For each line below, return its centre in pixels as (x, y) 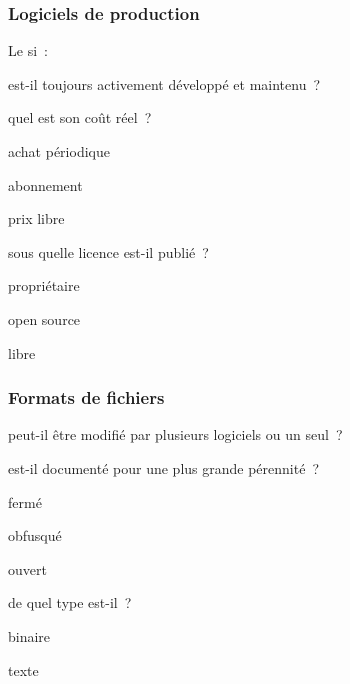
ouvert (27, 568)
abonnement (45, 184)
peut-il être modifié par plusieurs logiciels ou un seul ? (175, 434)
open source (44, 318)
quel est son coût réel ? (80, 117)
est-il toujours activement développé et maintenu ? (164, 83)
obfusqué (35, 535)
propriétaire (44, 285)
